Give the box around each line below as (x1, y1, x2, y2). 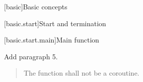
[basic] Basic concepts (4, 1, 68, 11)
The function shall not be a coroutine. (23, 68, 140, 78)
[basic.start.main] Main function (4, 35, 99, 45)
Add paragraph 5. (4, 51, 58, 61)
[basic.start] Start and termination (4, 18, 106, 28)
